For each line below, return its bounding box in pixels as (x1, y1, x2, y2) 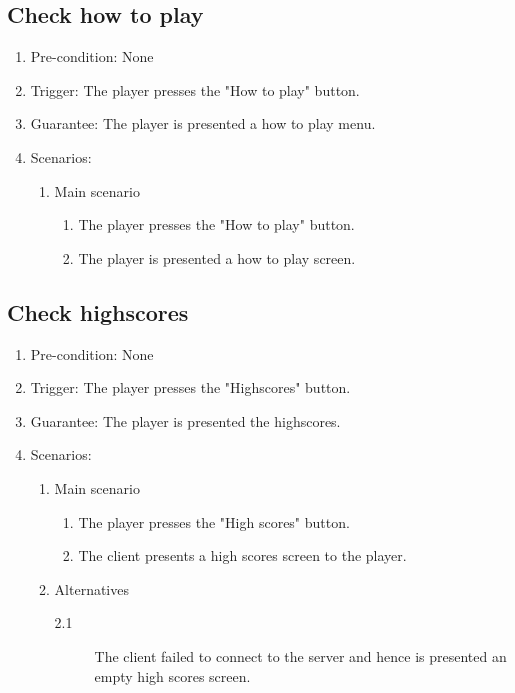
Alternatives (54, 578, 129, 599)
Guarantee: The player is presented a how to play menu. (30, 113, 376, 134)
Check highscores (7, 296, 189, 327)
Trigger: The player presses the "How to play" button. (30, 79, 360, 100)
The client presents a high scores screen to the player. (78, 545, 407, 566)
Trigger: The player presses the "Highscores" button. (30, 377, 351, 398)
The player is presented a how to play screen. (78, 247, 356, 268)
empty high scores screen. (94, 665, 251, 686)
